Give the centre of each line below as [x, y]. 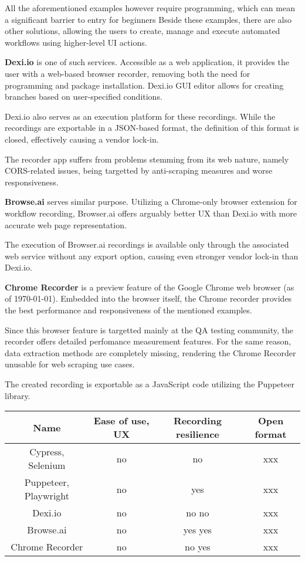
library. [18, 395]
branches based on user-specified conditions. [84, 97]
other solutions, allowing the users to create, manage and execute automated [143, 31]
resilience [197, 434]
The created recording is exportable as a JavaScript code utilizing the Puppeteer [150, 384]
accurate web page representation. [66, 224]
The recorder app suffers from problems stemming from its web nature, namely [147, 159]
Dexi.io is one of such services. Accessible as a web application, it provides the [147, 62]
